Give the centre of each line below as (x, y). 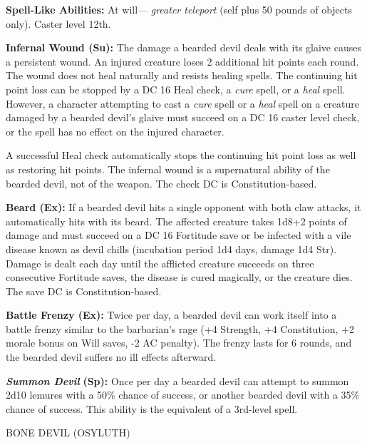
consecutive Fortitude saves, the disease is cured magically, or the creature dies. (179, 277)
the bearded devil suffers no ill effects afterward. (111, 357)
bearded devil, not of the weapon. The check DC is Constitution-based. (161, 183)
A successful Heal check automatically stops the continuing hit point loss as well (181, 155)
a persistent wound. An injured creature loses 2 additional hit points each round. (182, 61)
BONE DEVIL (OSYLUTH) (68, 433)
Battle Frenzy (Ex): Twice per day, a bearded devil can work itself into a (171, 315)
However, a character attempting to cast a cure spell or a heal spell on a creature (183, 103)
